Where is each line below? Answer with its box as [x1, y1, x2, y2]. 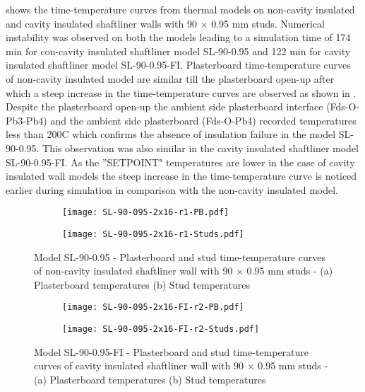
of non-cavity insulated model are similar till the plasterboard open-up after [6, 71, 335, 86]
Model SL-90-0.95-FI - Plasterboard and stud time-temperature [34, 344, 309, 359]
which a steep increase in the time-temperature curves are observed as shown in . [6, 85, 357, 100]
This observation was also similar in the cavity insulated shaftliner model [42, 140, 359, 155]
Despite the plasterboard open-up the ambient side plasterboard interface [6, 99, 323, 114]
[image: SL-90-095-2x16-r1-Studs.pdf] [62, 229, 244, 239]
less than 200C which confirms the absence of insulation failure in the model [6, 127, 336, 142]
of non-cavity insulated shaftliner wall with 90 [34, 263, 233, 278]
